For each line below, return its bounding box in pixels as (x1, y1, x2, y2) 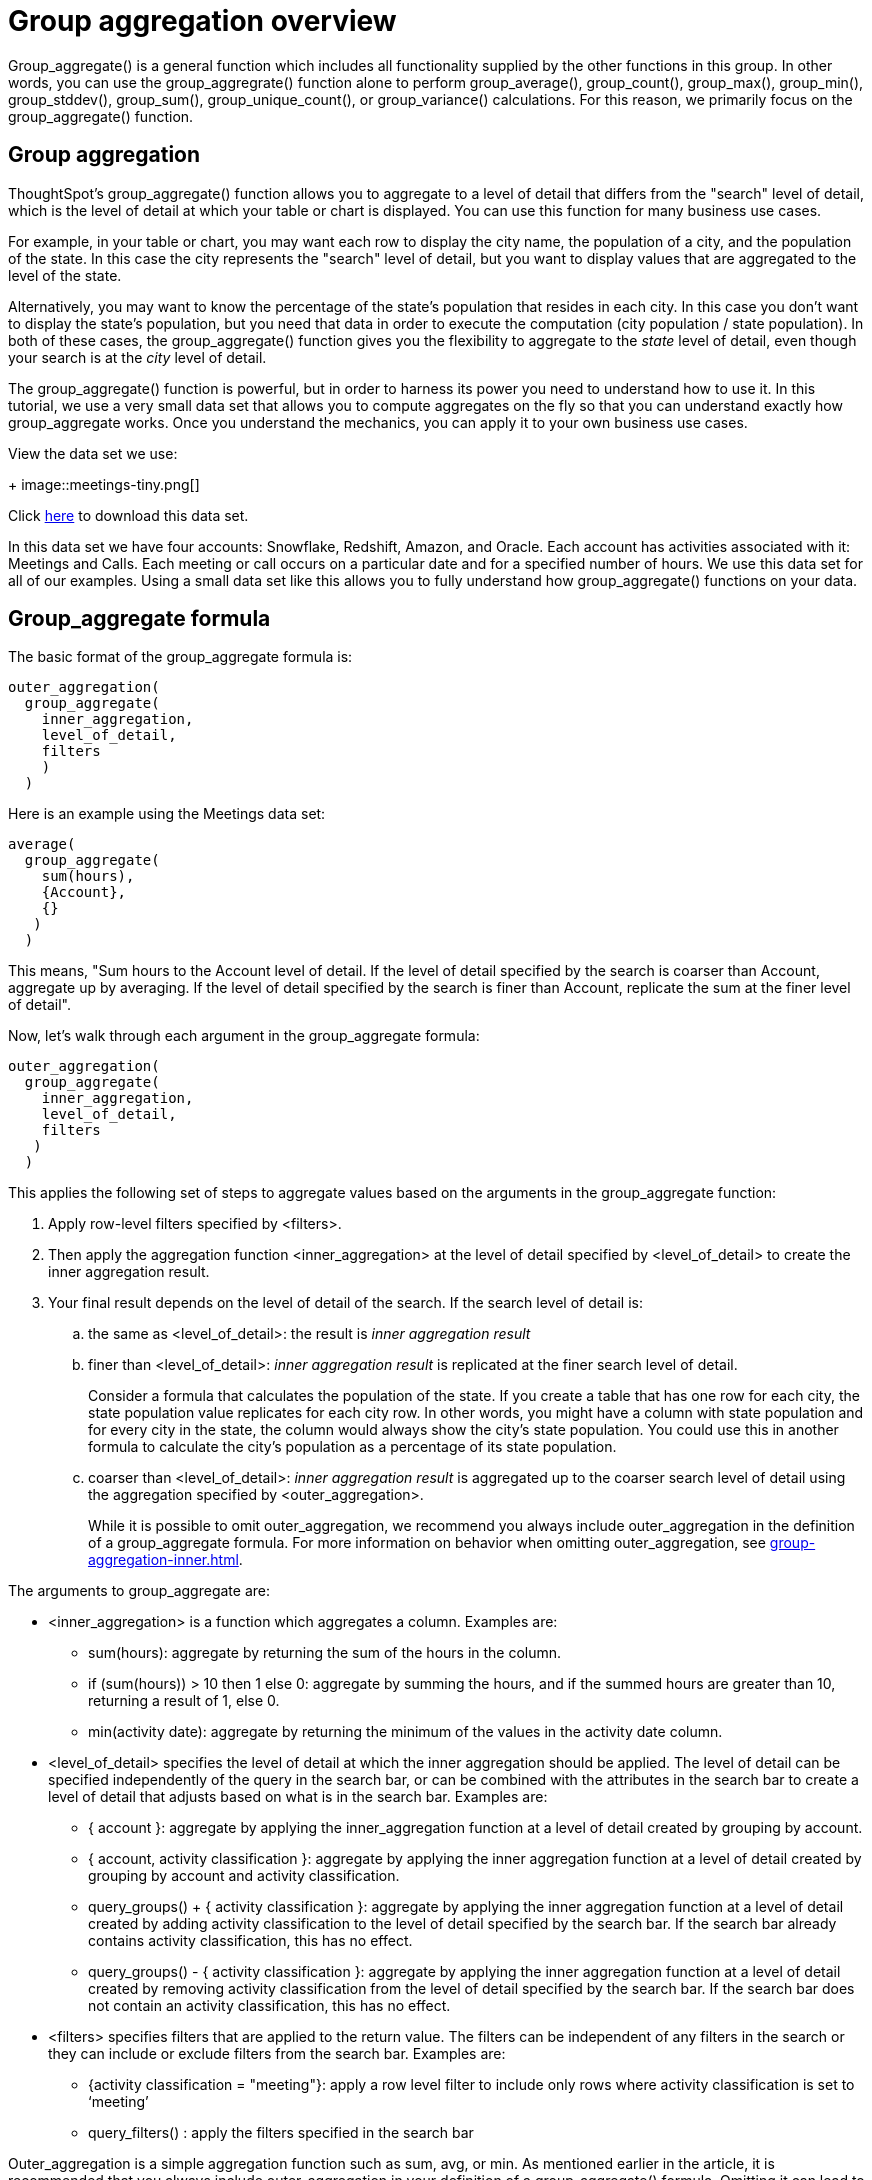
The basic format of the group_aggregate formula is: (8, 648, 353, 666)
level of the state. (8, 266, 122, 284)
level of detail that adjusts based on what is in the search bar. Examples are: (48, 1788, 548, 1806)
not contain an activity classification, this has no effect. (88, 1997, 451, 2015)
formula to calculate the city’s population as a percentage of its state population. (88, 1438, 617, 1456)
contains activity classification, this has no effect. (88, 1932, 413, 1950)
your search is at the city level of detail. (8, 348, 267, 366)
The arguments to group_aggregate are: (8, 1582, 270, 1600)
